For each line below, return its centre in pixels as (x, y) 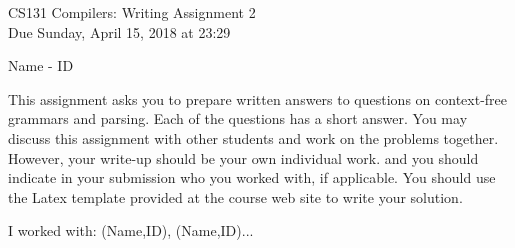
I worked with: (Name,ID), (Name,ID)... (131, 230)
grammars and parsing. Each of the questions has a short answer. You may (238, 118)
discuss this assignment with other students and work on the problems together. (253, 137)
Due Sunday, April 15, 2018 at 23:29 (119, 31)
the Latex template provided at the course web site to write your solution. (235, 196)
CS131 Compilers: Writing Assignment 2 (132, 12)
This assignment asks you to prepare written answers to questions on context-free (257, 98)
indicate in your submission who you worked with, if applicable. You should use (252, 177)
